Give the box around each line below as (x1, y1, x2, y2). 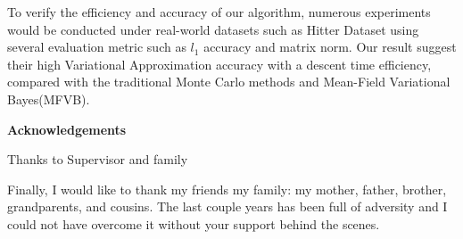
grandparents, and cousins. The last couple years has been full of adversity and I (7, 197, 448, 216)
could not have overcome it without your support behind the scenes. (7, 214, 380, 233)
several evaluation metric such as (7, 37, 186, 56)
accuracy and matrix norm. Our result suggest (203, 37, 457, 56)
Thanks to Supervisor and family (7, 150, 188, 169)
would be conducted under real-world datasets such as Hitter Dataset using (7, 20, 419, 38)
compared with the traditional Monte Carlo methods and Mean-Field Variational (7, 72, 451, 91)
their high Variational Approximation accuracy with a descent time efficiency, (7, 54, 432, 73)
